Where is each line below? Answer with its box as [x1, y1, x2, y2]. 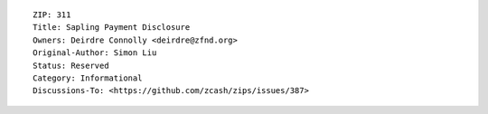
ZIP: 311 [33, 10, 71, 20]
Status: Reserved [33, 60, 109, 71]
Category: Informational [33, 72, 143, 83]
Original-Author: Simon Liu [33, 48, 157, 58]
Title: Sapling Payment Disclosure [33, 23, 191, 33]
